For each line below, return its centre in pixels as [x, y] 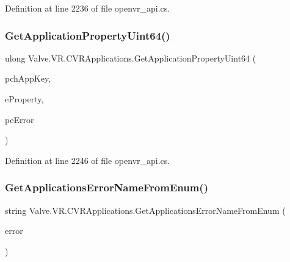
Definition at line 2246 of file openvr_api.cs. [88, 160]
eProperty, [24, 99]
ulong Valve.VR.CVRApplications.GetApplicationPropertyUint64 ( [131, 58]
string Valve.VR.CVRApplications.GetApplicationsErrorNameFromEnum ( [145, 210]
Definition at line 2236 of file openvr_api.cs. [88, 8]
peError [20, 119]
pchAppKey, [28, 78]
